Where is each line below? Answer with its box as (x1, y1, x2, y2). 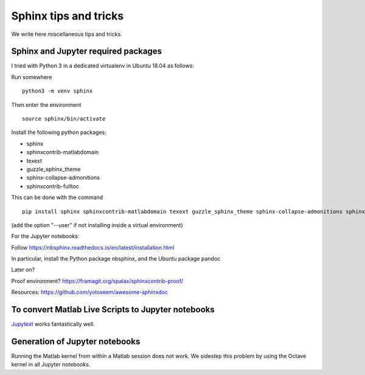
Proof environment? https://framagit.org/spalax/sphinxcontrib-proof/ (11, 277, 184, 284)
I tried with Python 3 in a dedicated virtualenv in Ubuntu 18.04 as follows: (11, 62, 195, 69)
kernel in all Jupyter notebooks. (11, 361, 91, 368)
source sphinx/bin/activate (22, 116, 106, 122)
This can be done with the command (11, 194, 103, 201)
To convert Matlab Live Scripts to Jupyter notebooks (11, 304, 215, 315)
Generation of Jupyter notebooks (11, 336, 141, 346)
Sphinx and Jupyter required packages (11, 46, 162, 57)
